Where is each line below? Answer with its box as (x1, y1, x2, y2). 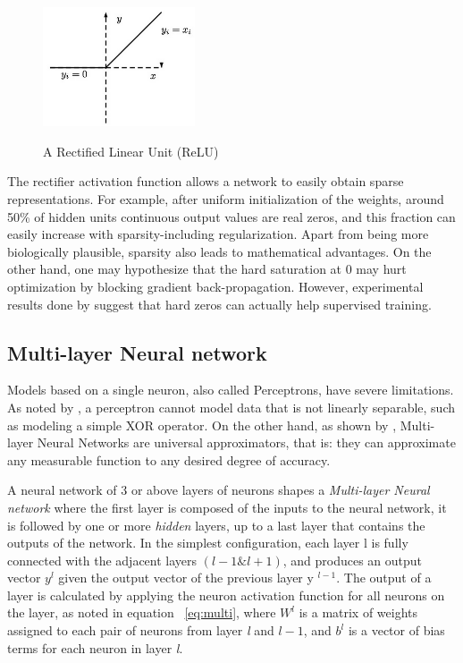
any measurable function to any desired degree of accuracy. (7, 450, 331, 469)
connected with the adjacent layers (7, 550, 198, 569)
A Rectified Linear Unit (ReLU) (43, 141, 219, 160)
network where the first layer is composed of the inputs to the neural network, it (7, 497, 447, 516)
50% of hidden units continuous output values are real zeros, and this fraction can (7, 207, 456, 225)
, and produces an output (282, 550, 423, 569)
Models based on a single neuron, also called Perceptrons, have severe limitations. (7, 380, 454, 399)
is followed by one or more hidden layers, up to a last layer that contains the (7, 515, 425, 534)
